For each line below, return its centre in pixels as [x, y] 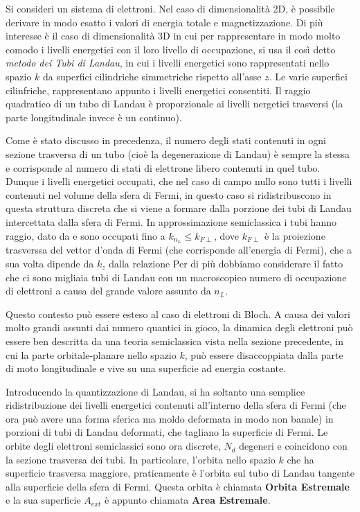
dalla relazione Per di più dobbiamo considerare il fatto [226, 263]
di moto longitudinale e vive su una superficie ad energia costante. [146, 368]
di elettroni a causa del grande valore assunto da [108, 291]
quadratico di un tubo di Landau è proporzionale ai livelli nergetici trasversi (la [174, 104]
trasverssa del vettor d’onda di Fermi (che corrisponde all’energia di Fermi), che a [179, 250]
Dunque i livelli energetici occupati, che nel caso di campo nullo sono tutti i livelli [179, 181]
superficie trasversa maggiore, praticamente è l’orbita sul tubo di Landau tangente [180, 473]
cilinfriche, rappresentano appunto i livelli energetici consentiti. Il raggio [158, 90]
